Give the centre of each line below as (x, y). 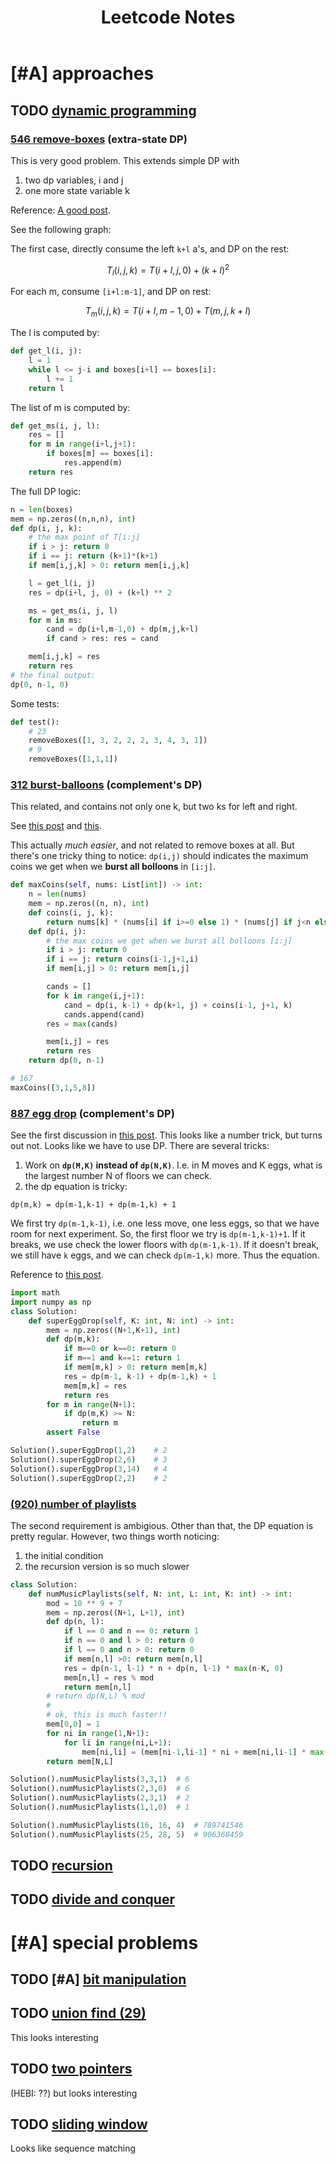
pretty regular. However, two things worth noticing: (115, 1536)
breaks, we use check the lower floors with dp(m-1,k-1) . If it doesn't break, (165, 1245)
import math (35, 1293)
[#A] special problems (104, 1942)
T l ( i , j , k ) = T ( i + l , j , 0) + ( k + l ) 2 (168, 270)
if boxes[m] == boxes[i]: (100, 454)
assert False (73, 1432)
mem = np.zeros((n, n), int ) (89, 904)
